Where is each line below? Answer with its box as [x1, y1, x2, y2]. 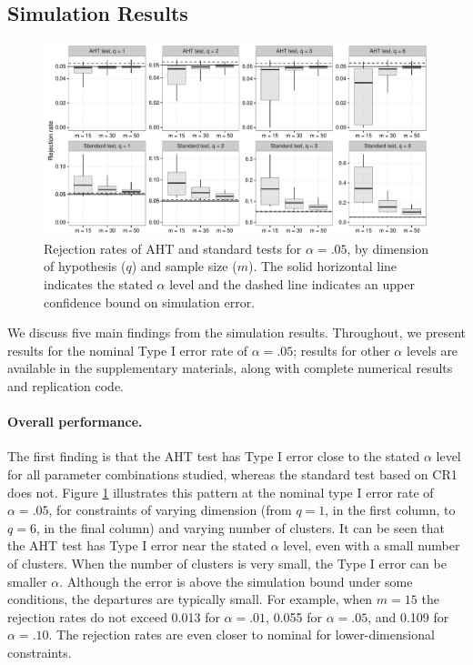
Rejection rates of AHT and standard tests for [44, 238, 302, 257]
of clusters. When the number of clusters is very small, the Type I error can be [7, 553, 447, 572]
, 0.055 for [266, 607, 322, 626]
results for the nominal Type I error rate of [7, 340, 248, 359]
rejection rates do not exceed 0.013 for [7, 607, 220, 626]
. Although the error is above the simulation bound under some [59, 571, 413, 590]
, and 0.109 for [367, 607, 449, 626]
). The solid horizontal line [247, 257, 398, 276]
